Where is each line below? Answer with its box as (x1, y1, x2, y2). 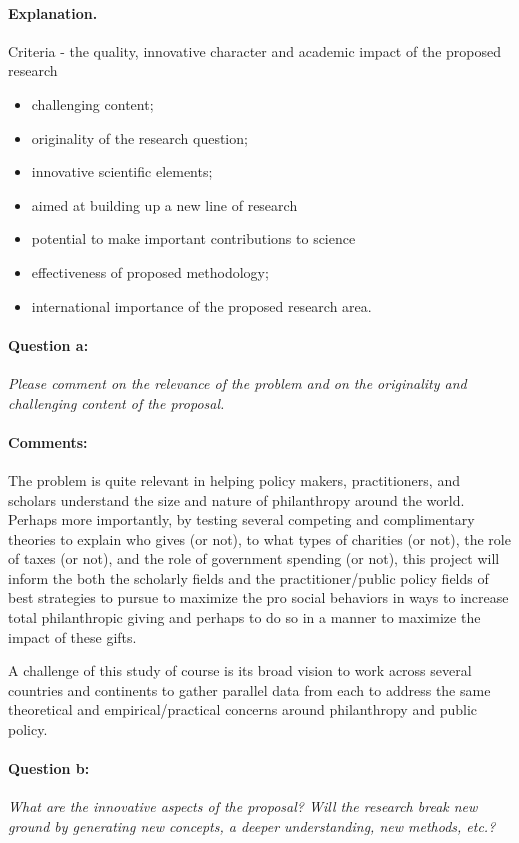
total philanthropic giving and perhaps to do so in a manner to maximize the (8, 607, 481, 628)
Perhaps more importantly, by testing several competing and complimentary (8, 509, 475, 530)
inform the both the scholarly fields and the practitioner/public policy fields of (8, 567, 489, 588)
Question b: (8, 758, 90, 779)
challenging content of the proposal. (8, 392, 225, 413)
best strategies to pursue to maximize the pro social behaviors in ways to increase (8, 587, 509, 608)
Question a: (8, 334, 89, 355)
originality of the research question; (31, 127, 248, 148)
